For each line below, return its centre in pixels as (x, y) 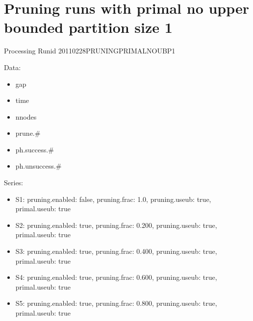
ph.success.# (35, 149)
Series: (14, 183)
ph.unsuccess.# (38, 166)
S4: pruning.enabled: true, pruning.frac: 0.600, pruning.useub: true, (116, 277)
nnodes (26, 116)
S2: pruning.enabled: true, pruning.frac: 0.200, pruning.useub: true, (116, 225)
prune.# (28, 133)
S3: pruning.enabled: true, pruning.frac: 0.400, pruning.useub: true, (116, 251)
